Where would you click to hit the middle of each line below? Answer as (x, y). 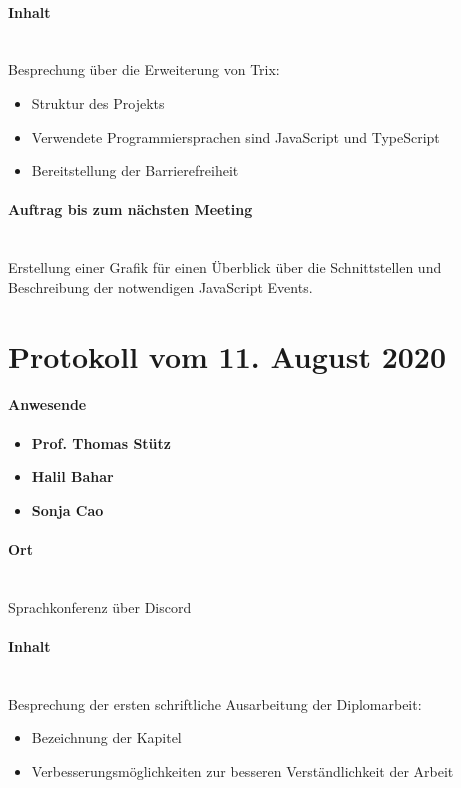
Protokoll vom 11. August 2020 (227, 355)
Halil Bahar (72, 476)
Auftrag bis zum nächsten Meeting (130, 209)
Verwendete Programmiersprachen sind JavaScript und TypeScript (235, 136)
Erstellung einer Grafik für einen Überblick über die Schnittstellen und (225, 267)
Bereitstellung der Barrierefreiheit (135, 170)
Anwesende (47, 404)
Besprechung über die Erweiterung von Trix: (144, 69)
